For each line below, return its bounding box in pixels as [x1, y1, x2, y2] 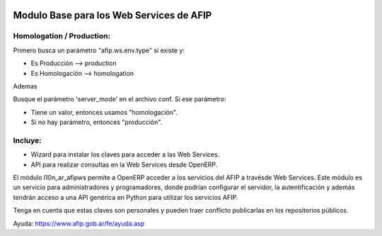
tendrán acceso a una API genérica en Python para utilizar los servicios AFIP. [13, 193, 238, 201]
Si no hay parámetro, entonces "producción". [30, 118, 163, 127]
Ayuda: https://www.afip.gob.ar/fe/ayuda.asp [13, 219, 145, 227]
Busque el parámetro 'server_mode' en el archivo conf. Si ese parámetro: [13, 95, 226, 103]
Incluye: [13, 135, 42, 145]
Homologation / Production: [13, 31, 111, 41]
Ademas [13, 82, 37, 90]
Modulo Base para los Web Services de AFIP [13, 9, 212, 21]
